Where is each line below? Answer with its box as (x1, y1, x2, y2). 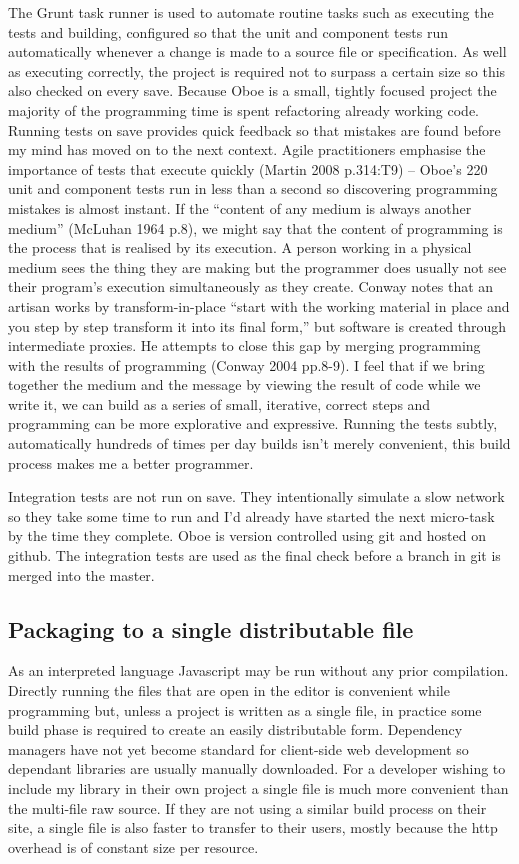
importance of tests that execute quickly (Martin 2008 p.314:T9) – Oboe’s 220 (8, 158, 488, 179)
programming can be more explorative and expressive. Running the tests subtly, (8, 413, 498, 434)
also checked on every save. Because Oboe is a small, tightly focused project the (8, 80, 497, 101)
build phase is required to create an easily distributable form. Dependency (8, 719, 463, 740)
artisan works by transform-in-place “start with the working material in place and (8, 295, 510, 316)
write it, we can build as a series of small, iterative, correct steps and (8, 393, 431, 414)
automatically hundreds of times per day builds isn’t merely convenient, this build (8, 433, 511, 454)
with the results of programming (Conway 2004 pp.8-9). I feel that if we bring (8, 354, 485, 375)
